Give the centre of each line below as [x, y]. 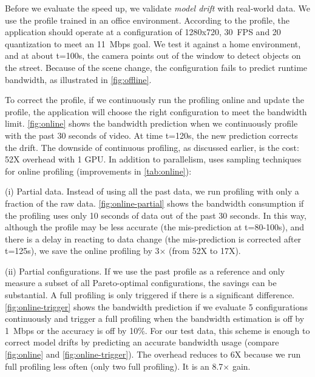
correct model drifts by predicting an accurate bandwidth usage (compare [142, 342]
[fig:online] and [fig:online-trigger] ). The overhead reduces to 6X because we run [153, 354]
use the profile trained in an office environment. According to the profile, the [147, 20]
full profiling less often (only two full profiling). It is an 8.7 [114, 366]
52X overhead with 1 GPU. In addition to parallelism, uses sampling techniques [153, 159]
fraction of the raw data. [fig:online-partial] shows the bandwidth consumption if [154, 203]
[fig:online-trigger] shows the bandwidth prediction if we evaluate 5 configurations [157, 306]
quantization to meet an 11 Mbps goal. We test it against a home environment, [153, 43]
